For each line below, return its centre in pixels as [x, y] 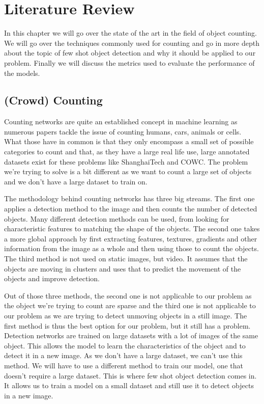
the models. [22, 73]
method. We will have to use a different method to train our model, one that [124, 365]
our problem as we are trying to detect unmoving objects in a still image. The [126, 315]
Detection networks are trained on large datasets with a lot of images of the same [131, 335]
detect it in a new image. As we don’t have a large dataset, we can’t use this [123, 355]
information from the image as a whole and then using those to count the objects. [131, 248]
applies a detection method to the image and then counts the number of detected [131, 209]
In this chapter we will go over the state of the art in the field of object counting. [130, 33]
